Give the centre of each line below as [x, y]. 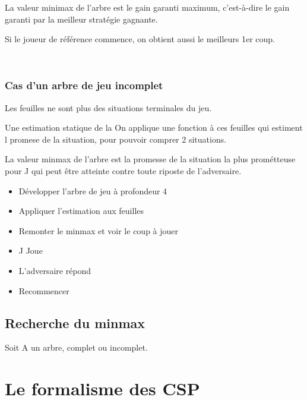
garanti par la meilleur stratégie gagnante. [81, 19]
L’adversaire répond [55, 270]
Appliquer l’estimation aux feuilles [81, 211]
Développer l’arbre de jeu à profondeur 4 [93, 190]
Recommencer [44, 290]
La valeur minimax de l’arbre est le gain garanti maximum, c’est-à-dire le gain [147, 7]
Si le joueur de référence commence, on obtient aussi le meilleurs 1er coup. [140, 39]
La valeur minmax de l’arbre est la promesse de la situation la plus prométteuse [150, 159]
